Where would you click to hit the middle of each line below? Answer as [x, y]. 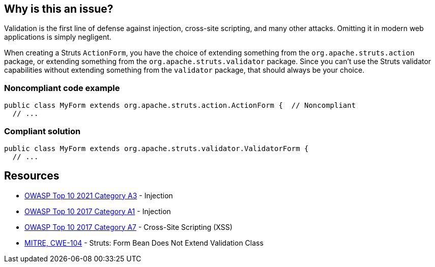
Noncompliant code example [62, 88]
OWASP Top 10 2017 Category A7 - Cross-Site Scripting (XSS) [128, 227]
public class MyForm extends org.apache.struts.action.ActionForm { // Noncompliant [180, 106]
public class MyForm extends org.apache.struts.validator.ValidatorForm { [156, 148]
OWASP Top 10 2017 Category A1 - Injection [98, 211]
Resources [32, 176]
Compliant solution [42, 131]
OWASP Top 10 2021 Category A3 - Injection [99, 195]
